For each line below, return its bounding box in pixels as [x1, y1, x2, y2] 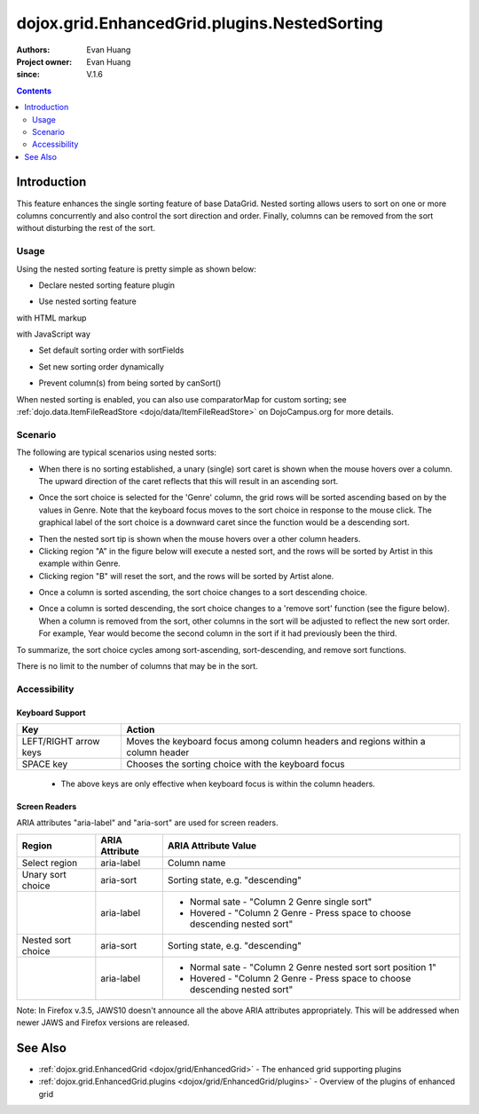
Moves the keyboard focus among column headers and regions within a [126, 735, 426, 747]
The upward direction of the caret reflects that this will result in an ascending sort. [38, 475, 339, 486]
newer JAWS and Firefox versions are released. [16, 1017, 190, 1028]
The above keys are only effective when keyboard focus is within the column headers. [60, 778, 376, 789]
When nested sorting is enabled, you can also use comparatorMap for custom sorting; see [16, 394, 348, 404]
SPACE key [21, 758, 68, 770]
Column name [167, 856, 226, 869]
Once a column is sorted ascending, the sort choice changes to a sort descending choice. [38, 587, 368, 598]
